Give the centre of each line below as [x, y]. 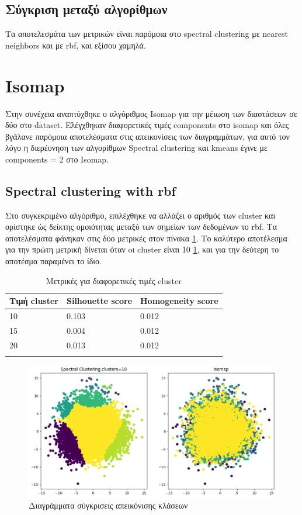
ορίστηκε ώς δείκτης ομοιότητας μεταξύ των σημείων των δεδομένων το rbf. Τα [141, 227]
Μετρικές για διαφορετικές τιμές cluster [114, 280]
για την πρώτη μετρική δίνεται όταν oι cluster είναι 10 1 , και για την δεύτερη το [142, 249]
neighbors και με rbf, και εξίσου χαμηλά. [76, 45]
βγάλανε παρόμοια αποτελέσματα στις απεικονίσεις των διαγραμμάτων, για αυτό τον [147, 136]
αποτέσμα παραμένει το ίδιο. [54, 261]
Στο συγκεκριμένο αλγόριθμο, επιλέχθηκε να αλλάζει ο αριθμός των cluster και [140, 215]
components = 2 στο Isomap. [57, 159]
